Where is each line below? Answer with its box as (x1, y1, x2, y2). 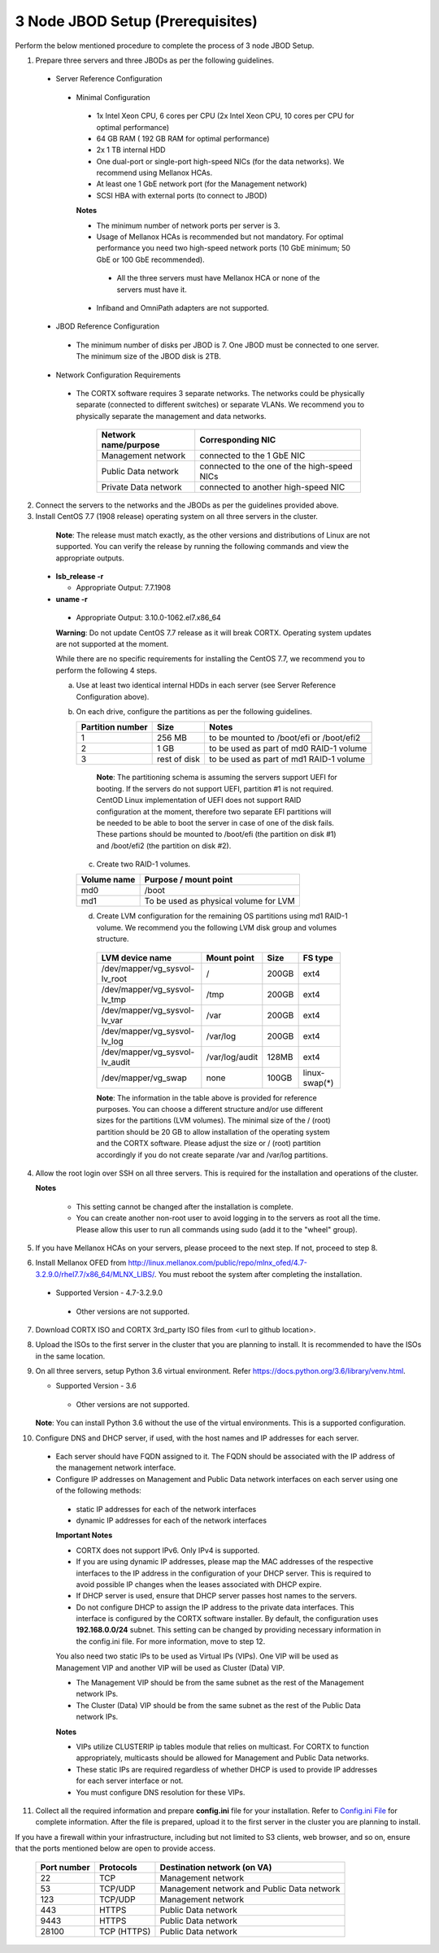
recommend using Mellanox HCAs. (96, 168, 213, 178)
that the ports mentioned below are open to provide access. (15, 1843, 215, 1854)
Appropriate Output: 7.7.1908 (76, 582, 171, 593)
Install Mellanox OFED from (35, 1258, 127, 1268)
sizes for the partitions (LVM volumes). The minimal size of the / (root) (96, 1115, 331, 1126)
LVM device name (101, 952, 172, 963)
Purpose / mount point (144, 874, 233, 886)
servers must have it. (116, 285, 187, 294)
